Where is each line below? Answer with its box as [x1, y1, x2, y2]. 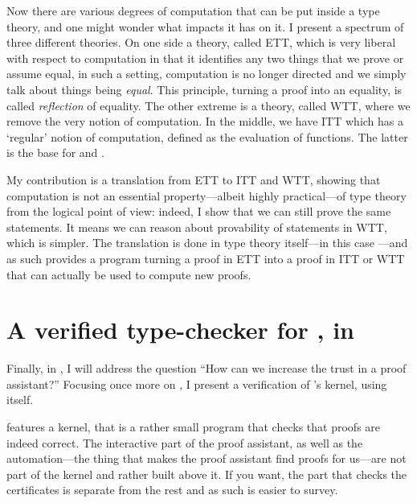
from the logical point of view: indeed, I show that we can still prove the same [6, 203, 391, 220]
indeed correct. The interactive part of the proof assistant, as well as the [6, 434, 363, 451]
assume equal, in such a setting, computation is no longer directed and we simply [6, 65, 407, 82]
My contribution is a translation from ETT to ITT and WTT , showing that [6, 171, 381, 188]
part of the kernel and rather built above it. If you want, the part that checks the [6, 465, 407, 482]
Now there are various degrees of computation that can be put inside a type [6, 2, 380, 19]
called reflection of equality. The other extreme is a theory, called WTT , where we [6, 97, 411, 113]
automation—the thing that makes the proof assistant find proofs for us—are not [6, 450, 407, 467]
